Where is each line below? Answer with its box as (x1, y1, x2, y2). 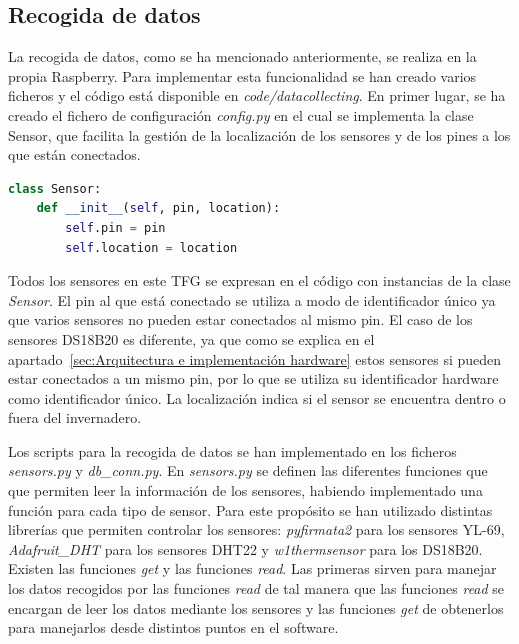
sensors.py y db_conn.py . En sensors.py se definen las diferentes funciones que (8, 460, 488, 481)
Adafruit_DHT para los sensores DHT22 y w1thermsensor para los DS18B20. (8, 538, 483, 559)
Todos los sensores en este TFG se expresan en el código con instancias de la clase (8, 270, 511, 291)
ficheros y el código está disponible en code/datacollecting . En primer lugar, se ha (8, 85, 506, 106)
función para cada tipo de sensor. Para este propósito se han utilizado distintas (8, 499, 493, 520)
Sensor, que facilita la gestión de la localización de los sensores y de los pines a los (8, 124, 511, 145)
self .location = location (65, 240, 238, 255)
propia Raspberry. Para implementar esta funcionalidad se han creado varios (8, 65, 477, 86)
